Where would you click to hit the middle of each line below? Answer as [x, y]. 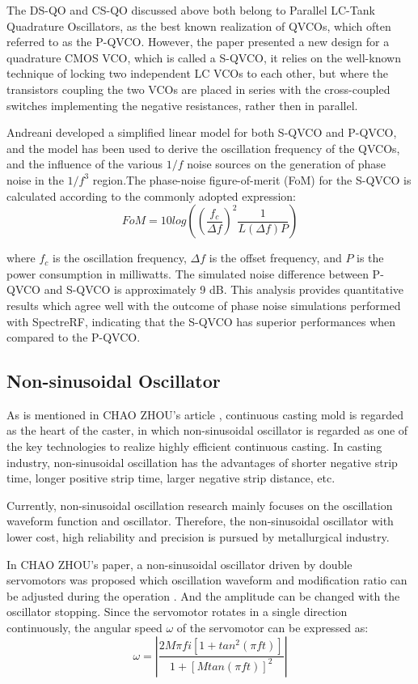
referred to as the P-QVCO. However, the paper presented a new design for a [198, 42]
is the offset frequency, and [275, 258]
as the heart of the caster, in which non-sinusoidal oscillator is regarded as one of [207, 430]
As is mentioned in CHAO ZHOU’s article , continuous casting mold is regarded [205, 414]
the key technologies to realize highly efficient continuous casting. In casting [194, 446]
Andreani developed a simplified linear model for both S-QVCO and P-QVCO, [202, 132]
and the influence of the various [85, 164]
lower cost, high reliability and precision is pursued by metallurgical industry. [198, 537]
